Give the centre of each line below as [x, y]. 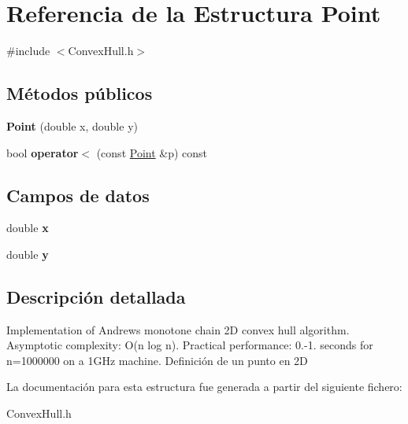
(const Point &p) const [152, 152]
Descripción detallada [96, 296]
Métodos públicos [80, 93]
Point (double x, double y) [72, 125]
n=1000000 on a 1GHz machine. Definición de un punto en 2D [157, 360]
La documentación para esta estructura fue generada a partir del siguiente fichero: [204, 387]
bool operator [43, 152]
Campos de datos [78, 195]
